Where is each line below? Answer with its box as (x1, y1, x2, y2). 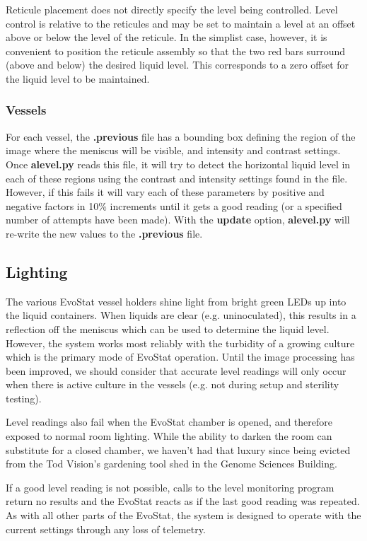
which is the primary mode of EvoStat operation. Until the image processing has (6, 349, 355, 364)
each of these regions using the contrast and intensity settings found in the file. (6, 170, 348, 185)
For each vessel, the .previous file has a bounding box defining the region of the (6, 129, 356, 144)
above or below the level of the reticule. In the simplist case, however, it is (6, 30, 327, 45)
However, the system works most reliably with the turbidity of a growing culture (6, 335, 355, 350)
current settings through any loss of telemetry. (6, 521, 206, 536)
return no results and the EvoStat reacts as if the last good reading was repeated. (6, 494, 360, 508)
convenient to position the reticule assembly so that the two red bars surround (6, 43, 346, 58)
